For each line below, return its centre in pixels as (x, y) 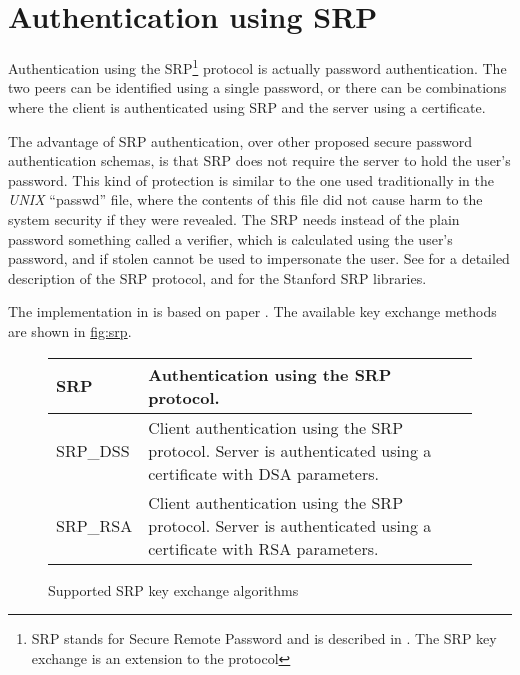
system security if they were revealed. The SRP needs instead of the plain (234, 218)
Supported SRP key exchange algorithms (173, 589)
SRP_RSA (94, 525)
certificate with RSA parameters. (263, 548)
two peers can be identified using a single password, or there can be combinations (257, 87)
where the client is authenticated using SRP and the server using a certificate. (247, 106)
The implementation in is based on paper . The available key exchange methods (252, 311)
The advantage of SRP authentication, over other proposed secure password (240, 140)
